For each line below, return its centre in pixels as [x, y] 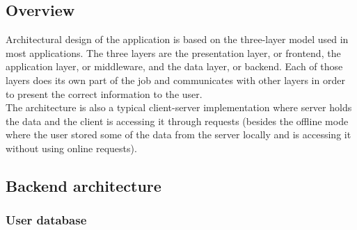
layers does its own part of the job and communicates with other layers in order [175, 80]
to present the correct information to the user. [104, 93]
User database [46, 220]
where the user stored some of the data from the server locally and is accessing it [178, 134]
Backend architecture [84, 185]
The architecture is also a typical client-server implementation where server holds [179, 107]
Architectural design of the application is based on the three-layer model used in [177, 39]
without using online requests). [71, 148]
